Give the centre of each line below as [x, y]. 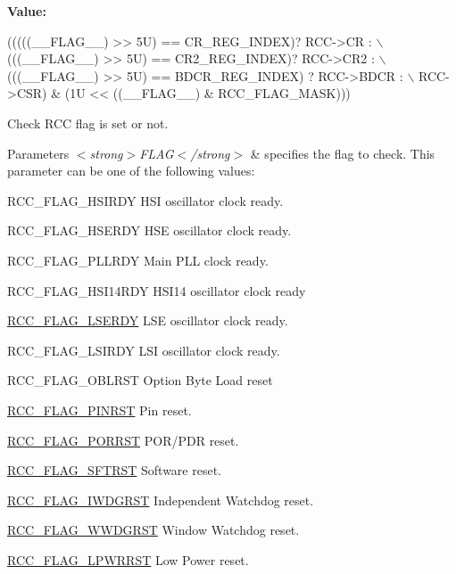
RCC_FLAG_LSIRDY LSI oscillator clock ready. [144, 350]
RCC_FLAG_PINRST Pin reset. [99, 410]
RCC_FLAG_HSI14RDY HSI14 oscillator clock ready [157, 290]
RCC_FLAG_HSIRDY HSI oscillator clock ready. [145, 200]
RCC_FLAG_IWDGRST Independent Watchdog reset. [161, 500]
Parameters [38, 153]
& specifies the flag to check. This [343, 153]
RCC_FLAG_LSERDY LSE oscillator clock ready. [148, 320]
